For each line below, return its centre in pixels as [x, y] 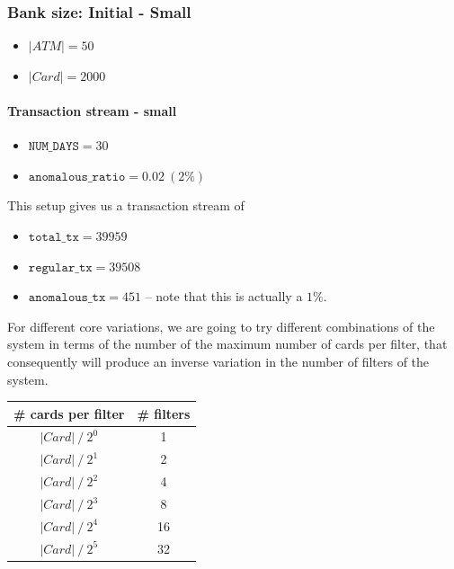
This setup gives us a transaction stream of [126, 205]
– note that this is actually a [224, 296]
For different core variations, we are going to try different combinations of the [221, 326]
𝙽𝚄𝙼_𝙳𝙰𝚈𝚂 [53, 147]
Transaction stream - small [92, 111]
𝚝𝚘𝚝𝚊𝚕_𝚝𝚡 [53, 237]
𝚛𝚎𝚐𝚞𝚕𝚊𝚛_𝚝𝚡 [60, 267]
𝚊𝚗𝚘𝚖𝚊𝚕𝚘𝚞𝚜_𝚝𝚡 [67, 298]
